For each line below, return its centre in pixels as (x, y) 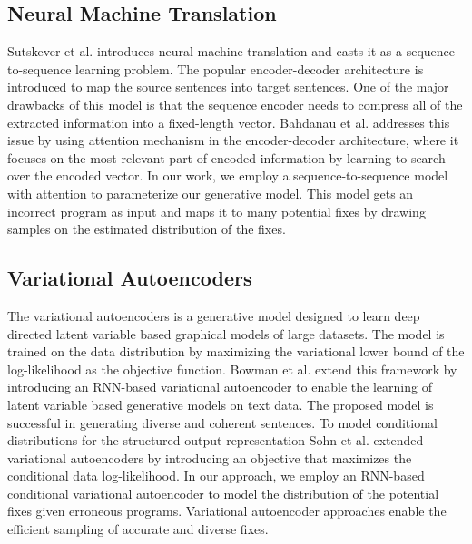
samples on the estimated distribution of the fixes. (147, 229)
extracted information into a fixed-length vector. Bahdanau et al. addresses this (229, 122)
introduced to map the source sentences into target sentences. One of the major (228, 87)
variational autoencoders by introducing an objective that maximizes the (210, 457)
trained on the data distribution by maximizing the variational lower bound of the (236, 351)
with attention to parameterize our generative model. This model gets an (211, 193)
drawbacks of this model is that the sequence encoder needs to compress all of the (235, 104)
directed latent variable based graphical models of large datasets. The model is (226, 333)
